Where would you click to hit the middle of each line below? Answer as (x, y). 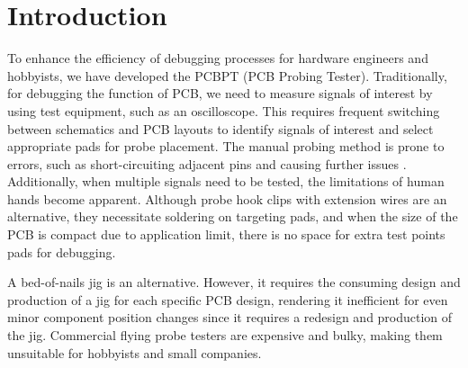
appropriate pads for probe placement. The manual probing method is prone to (226, 146)
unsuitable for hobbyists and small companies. (135, 352)
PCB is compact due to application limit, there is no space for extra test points (226, 234)
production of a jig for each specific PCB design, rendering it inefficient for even (228, 299)
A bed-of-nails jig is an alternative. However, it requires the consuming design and (234, 282)
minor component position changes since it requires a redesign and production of (230, 317)
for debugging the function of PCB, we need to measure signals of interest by (220, 93)
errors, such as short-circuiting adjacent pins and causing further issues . (207, 163)
